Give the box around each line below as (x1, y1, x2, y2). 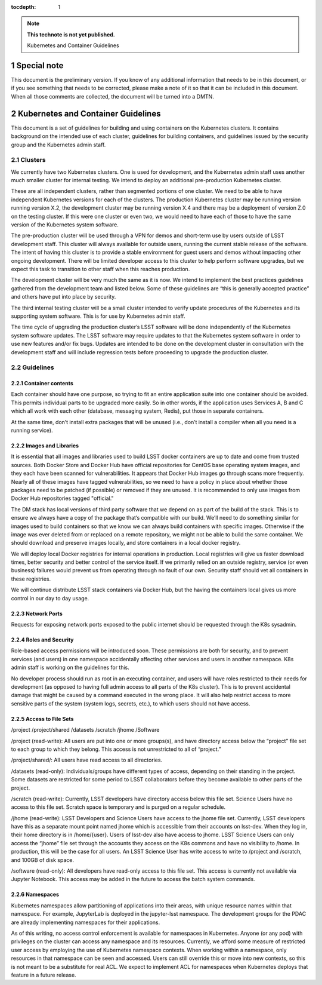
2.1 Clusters (11, 156, 46, 164)
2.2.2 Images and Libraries (11, 442, 79, 449)
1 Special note (11, 60, 64, 70)
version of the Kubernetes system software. (11, 221, 119, 228)
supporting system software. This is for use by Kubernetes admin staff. (11, 312, 185, 320)
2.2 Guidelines (11, 363, 54, 372)
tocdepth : (11, 4, 36, 10)
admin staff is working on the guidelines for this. (11, 664, 129, 671)
